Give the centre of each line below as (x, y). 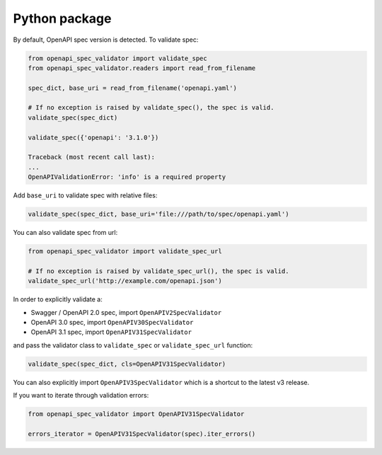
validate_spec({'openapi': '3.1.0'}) (93, 137)
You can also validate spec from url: (65, 233)
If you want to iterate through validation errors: (81, 396)
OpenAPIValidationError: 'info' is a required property (127, 177)
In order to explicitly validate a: (58, 299)
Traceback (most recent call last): (92, 157)
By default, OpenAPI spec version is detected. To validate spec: (106, 40)
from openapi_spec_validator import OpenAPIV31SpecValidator (136, 414)
